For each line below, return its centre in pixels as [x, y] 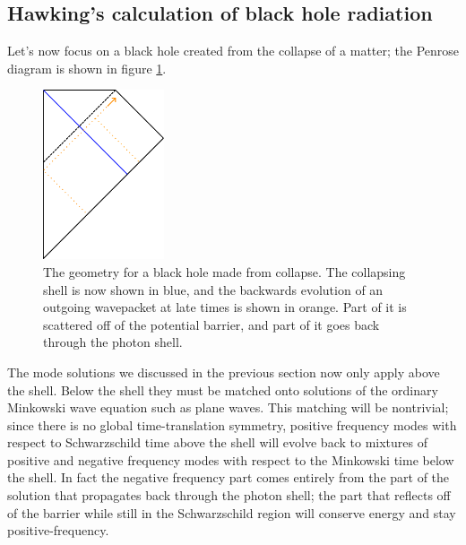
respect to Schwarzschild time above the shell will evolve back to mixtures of [217, 442]
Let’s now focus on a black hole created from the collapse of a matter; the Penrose [233, 51]
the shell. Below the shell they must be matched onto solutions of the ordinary [223, 389]
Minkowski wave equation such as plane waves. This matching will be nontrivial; [228, 407]
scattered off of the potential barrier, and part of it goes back [211, 324]
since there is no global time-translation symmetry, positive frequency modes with [232, 424]
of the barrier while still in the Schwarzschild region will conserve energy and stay [232, 512]
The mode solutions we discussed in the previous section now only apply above [224, 372]
